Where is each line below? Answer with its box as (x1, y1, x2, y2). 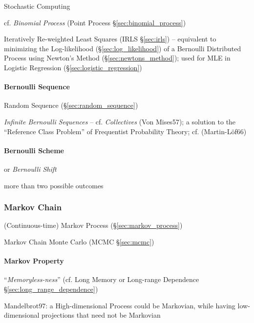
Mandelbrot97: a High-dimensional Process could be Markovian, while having (4, 300, 235, 310)
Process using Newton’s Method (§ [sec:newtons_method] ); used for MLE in (4, 53, 231, 63)
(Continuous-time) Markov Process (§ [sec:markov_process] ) (4, 220, 183, 230)
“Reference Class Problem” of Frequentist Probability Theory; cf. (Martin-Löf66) (4, 126, 247, 136)
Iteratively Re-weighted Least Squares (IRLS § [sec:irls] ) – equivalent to (4, 34, 216, 44)
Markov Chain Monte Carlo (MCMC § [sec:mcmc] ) (4, 236, 154, 246)
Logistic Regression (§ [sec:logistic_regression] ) (4, 62, 142, 72)
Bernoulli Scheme (4, 145, 64, 155)
